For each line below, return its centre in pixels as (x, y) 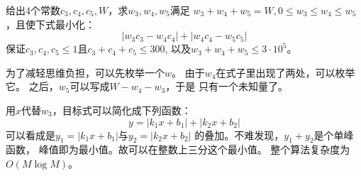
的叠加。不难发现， (239, 134)
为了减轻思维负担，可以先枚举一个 (85, 72)
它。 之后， (32, 86)
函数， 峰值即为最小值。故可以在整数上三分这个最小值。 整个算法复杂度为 (178, 149)
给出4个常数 (33, 10)
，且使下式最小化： (50, 24)
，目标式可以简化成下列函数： (122, 110)
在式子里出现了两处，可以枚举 (285, 72)
